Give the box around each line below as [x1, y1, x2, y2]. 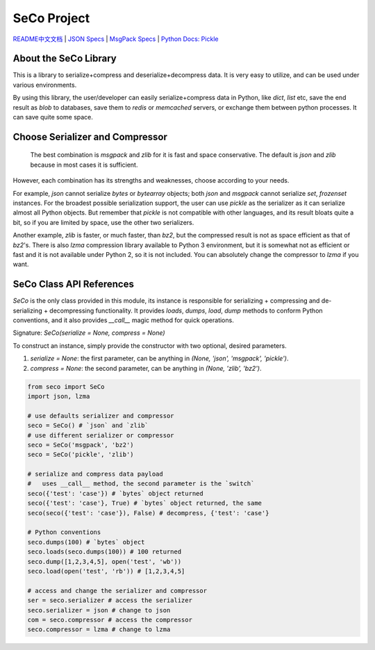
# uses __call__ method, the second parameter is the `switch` [27, 480, 255, 487]
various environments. [12, 81, 77, 89]
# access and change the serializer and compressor [27, 587, 208, 594]
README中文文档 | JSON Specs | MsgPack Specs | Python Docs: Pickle [12, 35, 219, 43]
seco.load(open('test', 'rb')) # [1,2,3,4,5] [27, 567, 185, 575]
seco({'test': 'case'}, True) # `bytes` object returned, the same [27, 499, 262, 507]
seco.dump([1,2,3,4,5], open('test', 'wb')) [27, 558, 182, 565]
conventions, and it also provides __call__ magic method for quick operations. [12, 316, 234, 324]
